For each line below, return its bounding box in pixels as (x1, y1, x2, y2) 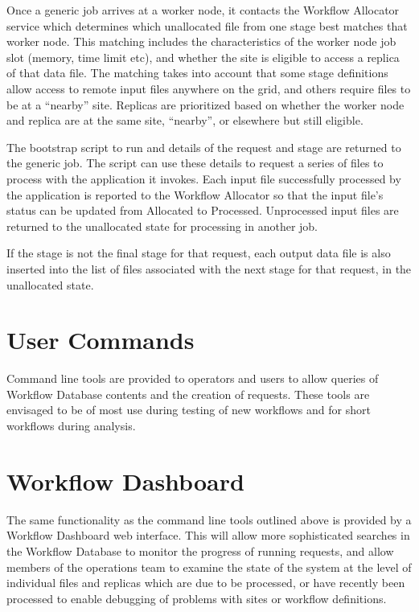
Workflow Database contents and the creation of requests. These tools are (6, 385, 370, 402)
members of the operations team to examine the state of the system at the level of (6, 558, 412, 575)
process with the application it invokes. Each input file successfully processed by (6, 170, 401, 187)
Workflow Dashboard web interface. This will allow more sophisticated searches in (6, 527, 410, 544)
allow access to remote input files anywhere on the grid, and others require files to (6, 80, 411, 97)
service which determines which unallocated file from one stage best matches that (6, 17, 408, 34)
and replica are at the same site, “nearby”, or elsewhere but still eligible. (6, 112, 364, 129)
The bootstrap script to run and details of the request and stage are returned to (6, 138, 401, 155)
